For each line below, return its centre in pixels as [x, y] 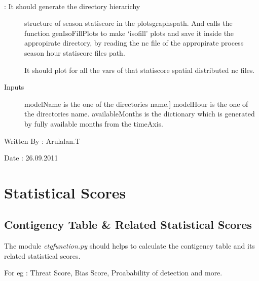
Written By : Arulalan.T [42, 140]
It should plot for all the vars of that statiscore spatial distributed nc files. [140, 70]
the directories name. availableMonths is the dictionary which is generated [140, 114]
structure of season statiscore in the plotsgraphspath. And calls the [128, 23]
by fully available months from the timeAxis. [94, 123]
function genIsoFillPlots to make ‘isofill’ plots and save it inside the [129, 33]
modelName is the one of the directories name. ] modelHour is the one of [136, 104]
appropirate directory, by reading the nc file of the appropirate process [134, 43]
